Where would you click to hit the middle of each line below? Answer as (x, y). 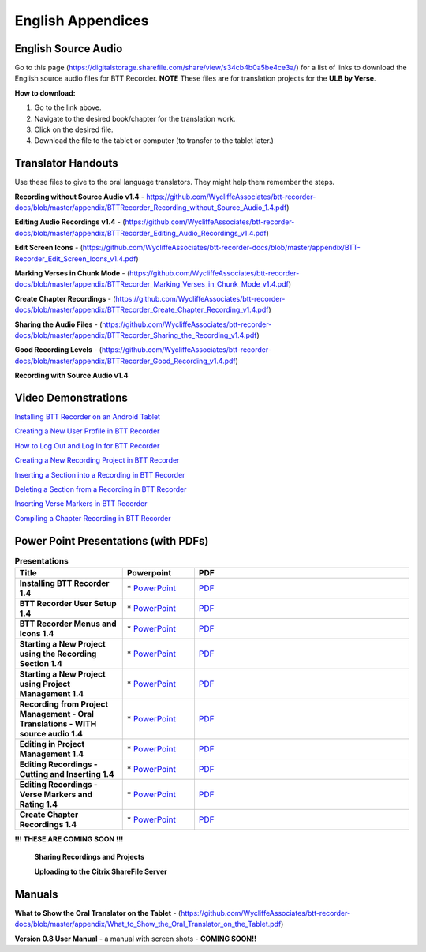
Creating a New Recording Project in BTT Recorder (97, 460)
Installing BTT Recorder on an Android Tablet (88, 417)
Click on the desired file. (74, 129)
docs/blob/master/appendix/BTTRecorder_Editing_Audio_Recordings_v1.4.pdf (141, 233)
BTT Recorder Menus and (68, 624)
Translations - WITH (58, 724)
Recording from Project (64, 704)
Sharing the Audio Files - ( (58, 324)
